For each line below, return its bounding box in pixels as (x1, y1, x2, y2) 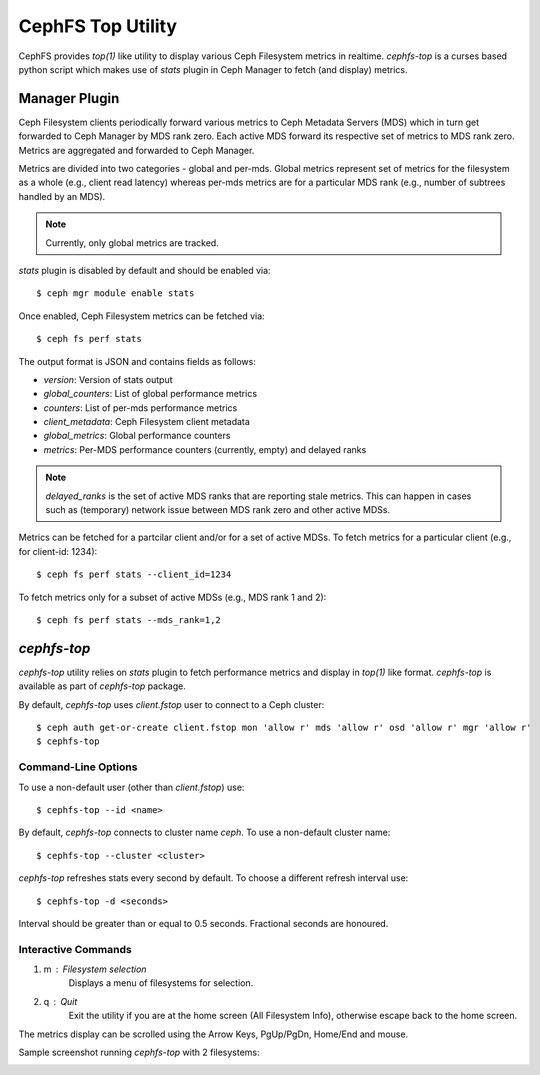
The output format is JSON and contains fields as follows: (18, 355, 257, 367)
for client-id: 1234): (18, 545, 98, 557)
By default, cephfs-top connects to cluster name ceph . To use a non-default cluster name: (18, 826, 391, 839)
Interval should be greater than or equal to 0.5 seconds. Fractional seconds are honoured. (18, 917, 389, 929)
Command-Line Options (18, 760, 138, 774)
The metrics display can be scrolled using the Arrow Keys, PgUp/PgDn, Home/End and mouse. (18, 1028, 409, 1040)
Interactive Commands (18, 942, 132, 956)
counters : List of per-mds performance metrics (43, 401, 238, 414)
